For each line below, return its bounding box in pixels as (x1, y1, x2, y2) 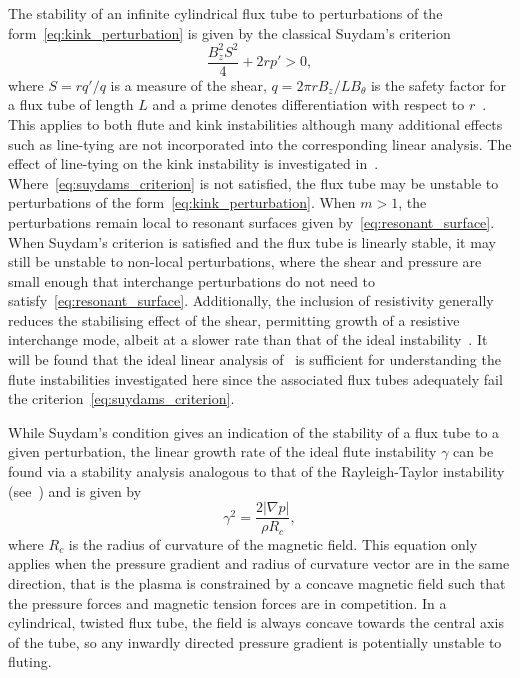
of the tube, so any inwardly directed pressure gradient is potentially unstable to (8, 631, 502, 652)
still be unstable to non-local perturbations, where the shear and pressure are (8, 251, 482, 272)
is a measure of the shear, (110, 74, 267, 95)
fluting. (8, 651, 52, 672)
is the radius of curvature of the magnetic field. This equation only (68, 533, 478, 554)
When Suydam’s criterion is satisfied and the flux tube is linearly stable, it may (8, 231, 496, 252)
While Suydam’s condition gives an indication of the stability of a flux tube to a (8, 421, 500, 442)
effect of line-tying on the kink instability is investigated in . (8, 153, 379, 174)
